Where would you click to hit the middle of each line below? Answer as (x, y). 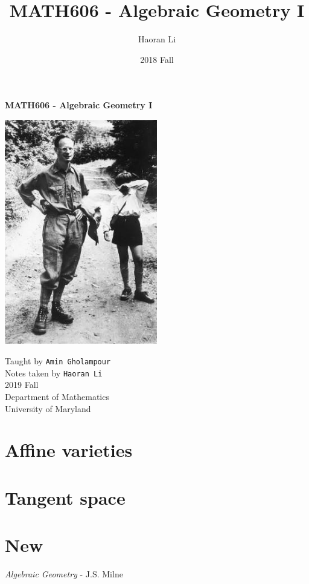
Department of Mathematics (57, 396)
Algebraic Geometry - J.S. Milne (64, 574)
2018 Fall (157, 59)
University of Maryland (48, 408)
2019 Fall (22, 385)
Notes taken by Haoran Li (54, 372)
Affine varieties (69, 450)
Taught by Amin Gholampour (58, 361)
